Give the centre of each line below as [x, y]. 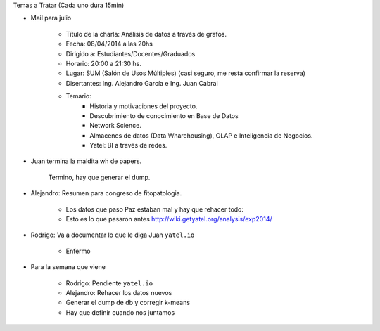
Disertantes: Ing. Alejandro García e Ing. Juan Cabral [142, 83]
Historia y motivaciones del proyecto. [144, 106]
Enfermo [78, 251]
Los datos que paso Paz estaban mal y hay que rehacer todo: [155, 209]
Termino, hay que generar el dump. [99, 177]
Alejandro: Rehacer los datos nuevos [119, 292]
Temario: [78, 96]
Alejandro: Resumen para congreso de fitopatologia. [106, 193]
